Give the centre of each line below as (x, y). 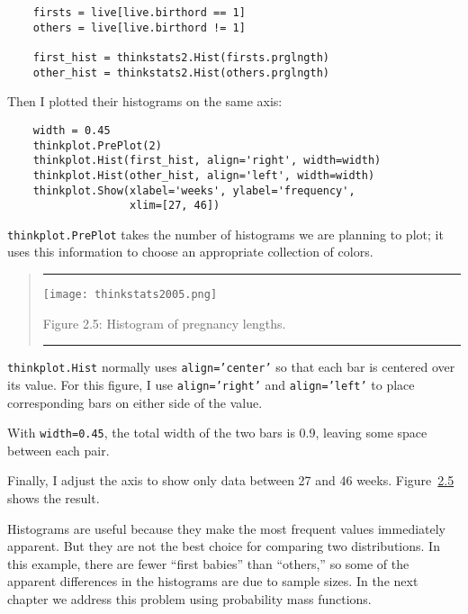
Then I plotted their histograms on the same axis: (145, 101)
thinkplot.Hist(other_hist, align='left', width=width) (204, 175)
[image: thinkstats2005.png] (130, 295)
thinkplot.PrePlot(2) (97, 145)
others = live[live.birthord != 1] (139, 27)
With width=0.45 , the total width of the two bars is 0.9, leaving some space (217, 433)
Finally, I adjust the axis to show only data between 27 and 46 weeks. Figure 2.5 (231, 480)
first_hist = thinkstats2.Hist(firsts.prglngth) (181, 57)
